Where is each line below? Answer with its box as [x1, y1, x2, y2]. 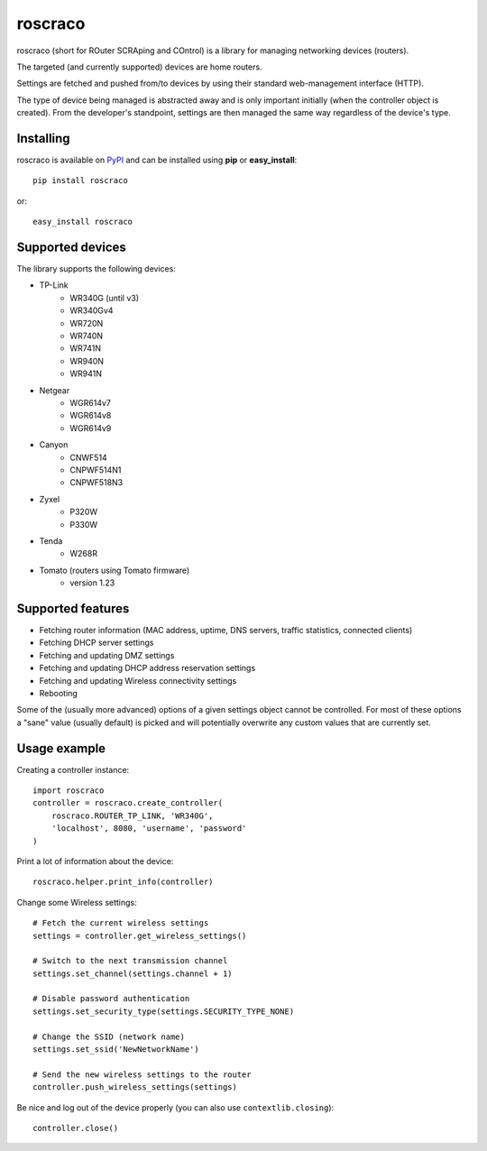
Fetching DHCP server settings [39, 637, 154, 649]
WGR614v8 [69, 410, 112, 421]
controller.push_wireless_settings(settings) [32, 1082, 238, 1092]
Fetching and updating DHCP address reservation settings [39, 663, 256, 674]
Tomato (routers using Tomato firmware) [39, 565, 190, 575]
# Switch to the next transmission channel [32, 956, 228, 966]
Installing [16, 131, 71, 146]
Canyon [39, 439, 69, 450]
